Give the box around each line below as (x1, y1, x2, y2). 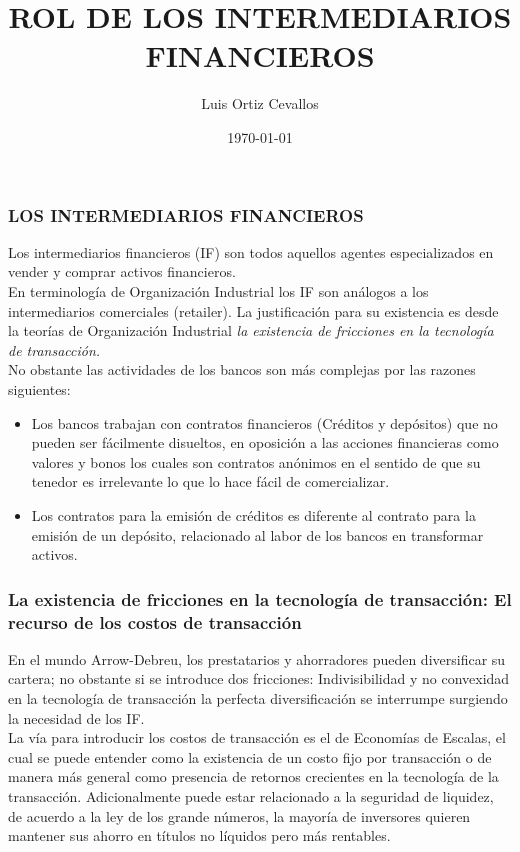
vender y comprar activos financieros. (8, 261, 236, 282)
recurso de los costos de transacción (8, 609, 302, 634)
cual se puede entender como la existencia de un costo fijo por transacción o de (8, 746, 492, 767)
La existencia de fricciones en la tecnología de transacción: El (8, 586, 512, 611)
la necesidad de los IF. (8, 707, 145, 728)
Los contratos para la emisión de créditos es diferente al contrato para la (31, 504, 476, 525)
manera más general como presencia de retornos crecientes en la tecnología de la (8, 766, 499, 787)
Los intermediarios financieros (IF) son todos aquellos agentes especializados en (8, 241, 494, 262)
